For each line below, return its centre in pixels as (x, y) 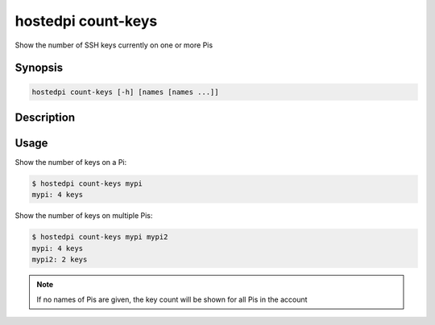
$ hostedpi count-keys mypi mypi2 (100, 237)
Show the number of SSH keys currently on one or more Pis (114, 45)
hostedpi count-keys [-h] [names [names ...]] (125, 92)
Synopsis (39, 68)
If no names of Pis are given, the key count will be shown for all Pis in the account (172, 299)
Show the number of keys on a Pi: (71, 162)
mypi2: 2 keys (60, 260)
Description (45, 117)
